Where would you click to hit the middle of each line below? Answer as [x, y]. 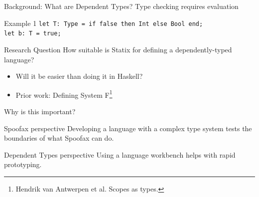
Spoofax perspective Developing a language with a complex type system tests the [128, 128]
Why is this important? [40, 111]
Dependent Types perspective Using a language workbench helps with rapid [120, 154]
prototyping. [23, 164]
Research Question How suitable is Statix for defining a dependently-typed [118, 49]
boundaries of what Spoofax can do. [59, 138]
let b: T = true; [33, 34]
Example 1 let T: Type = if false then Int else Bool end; [104, 23]
